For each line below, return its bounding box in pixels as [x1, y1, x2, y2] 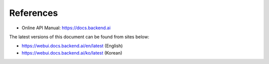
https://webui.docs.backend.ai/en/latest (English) [21, 43, 123, 49]
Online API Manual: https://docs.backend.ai [21, 25, 111, 31]
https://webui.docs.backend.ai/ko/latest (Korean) [21, 50, 123, 56]
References [9, 7, 58, 18]
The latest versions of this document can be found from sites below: [9, 34, 149, 40]
